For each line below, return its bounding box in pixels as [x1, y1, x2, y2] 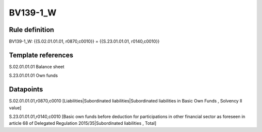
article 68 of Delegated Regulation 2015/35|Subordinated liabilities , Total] [9, 120, 157, 126]
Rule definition [9, 26, 54, 34]
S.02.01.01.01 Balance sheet [9, 63, 65, 70]
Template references [9, 51, 74, 59]
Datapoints [9, 85, 43, 94]
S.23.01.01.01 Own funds [9, 73, 58, 78]
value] [9, 104, 22, 111]
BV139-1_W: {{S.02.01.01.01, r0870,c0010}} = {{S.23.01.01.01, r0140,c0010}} [9, 39, 160, 44]
